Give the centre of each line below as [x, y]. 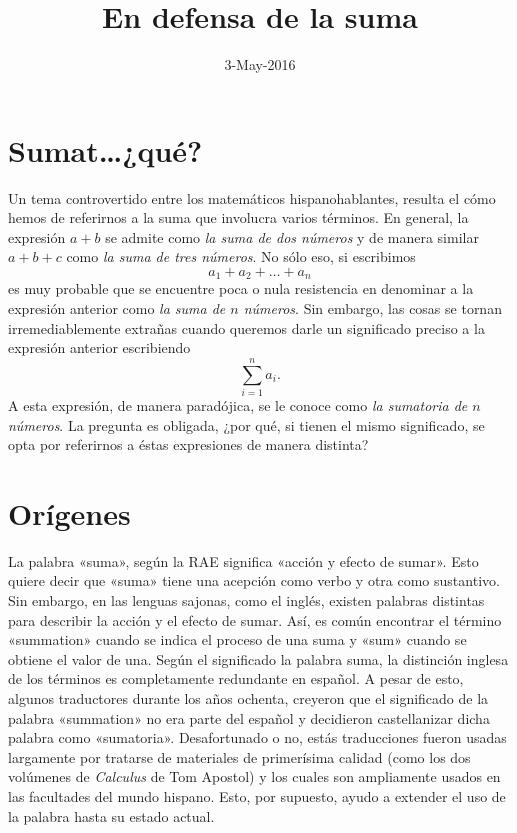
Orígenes [69, 512]
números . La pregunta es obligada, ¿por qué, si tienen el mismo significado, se [246, 424]
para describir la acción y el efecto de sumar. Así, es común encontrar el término [255, 619]
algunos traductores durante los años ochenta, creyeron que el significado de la [248, 698]
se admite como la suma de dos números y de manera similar [292, 236]
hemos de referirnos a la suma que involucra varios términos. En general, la [238, 217]
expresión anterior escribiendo [99, 347]
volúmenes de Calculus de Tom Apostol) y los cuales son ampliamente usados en [254, 776]
